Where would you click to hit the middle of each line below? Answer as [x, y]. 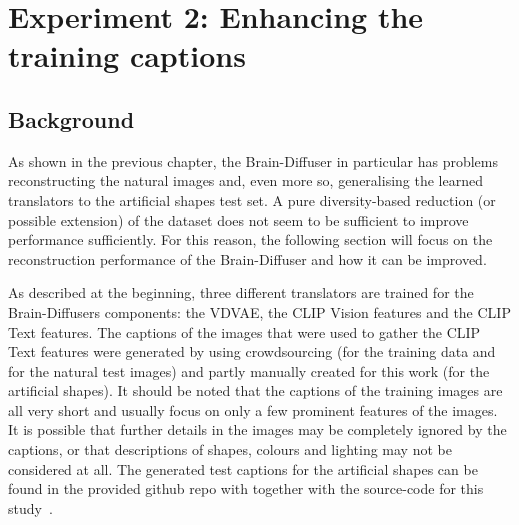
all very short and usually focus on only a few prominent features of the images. [253, 409]
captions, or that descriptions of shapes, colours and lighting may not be [230, 449]
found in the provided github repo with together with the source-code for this [246, 488]
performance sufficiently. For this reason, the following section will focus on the [250, 239]
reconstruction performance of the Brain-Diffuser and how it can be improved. [247, 258]
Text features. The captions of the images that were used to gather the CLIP [244, 331]
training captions [127, 55]
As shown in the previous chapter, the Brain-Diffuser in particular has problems [253, 160]
